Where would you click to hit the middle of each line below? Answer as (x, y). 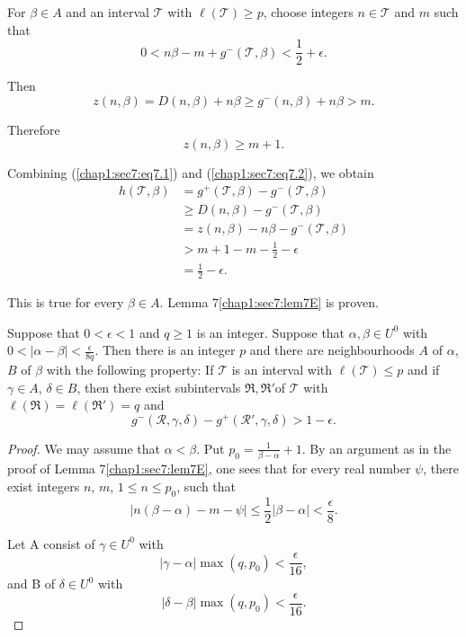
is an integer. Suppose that (271, 332)
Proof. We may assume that (84, 448)
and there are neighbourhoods (332, 350)
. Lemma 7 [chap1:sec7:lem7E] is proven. (269, 301)
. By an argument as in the (376, 448)
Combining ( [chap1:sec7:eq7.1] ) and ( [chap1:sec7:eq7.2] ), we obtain (191, 173)
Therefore (34, 129)
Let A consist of (51, 543)
